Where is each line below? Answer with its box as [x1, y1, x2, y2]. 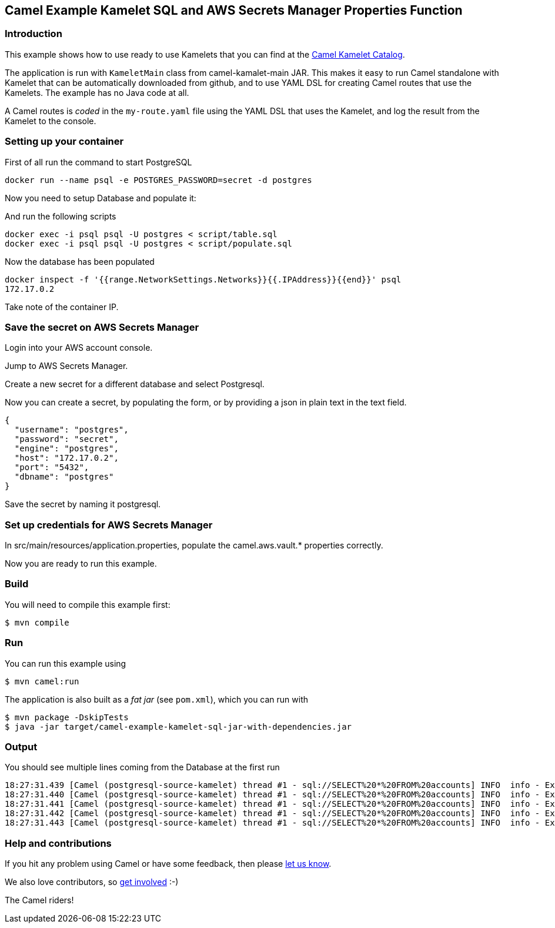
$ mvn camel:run [5, 676, 79, 686]
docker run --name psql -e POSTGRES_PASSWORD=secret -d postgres [5, 175, 312, 185]
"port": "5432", [14, 463, 89, 473]
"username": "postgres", [14, 425, 129, 435]
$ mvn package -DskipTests [5, 712, 129, 722]
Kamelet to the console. [5, 115, 96, 126]
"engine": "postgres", [14, 444, 119, 454]
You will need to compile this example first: [5, 599, 170, 610]
